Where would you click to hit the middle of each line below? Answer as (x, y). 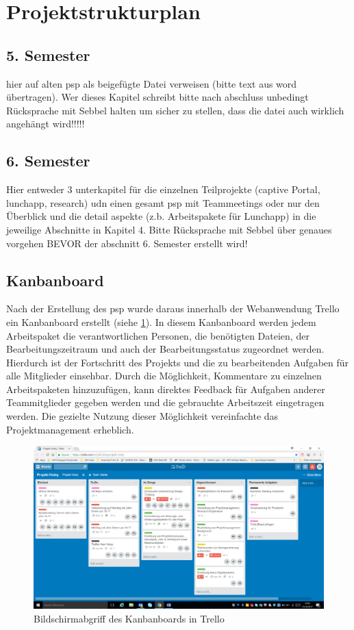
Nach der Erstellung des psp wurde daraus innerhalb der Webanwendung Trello (173, 308)
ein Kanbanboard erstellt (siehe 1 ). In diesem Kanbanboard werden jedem (161, 322)
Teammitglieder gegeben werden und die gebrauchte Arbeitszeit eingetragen (165, 402)
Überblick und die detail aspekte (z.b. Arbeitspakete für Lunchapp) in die (161, 216)
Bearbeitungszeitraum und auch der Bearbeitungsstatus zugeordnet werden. (165, 349)
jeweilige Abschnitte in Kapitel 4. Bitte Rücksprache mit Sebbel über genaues (169, 229)
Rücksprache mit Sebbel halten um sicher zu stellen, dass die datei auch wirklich (175, 110)
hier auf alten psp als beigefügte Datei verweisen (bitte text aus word (152, 83)
